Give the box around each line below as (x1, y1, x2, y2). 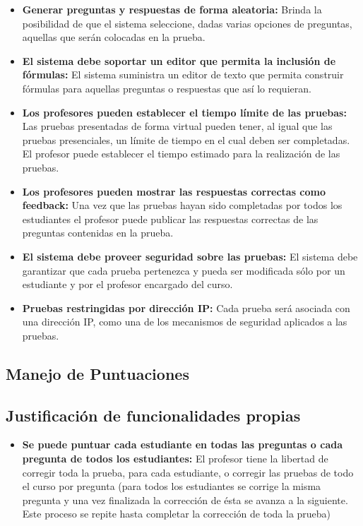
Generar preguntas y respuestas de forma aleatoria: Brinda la (22, 2, 322, 16)
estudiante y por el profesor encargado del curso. (22, 277, 233, 292)
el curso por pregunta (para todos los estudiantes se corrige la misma (22, 479, 321, 494)
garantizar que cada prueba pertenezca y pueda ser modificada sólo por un (22, 263, 345, 277)
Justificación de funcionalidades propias (6, 404, 301, 426)
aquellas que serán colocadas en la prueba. (22, 30, 206, 44)
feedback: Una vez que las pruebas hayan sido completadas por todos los (22, 198, 343, 213)
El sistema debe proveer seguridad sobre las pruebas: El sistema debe (22, 249, 358, 263)
